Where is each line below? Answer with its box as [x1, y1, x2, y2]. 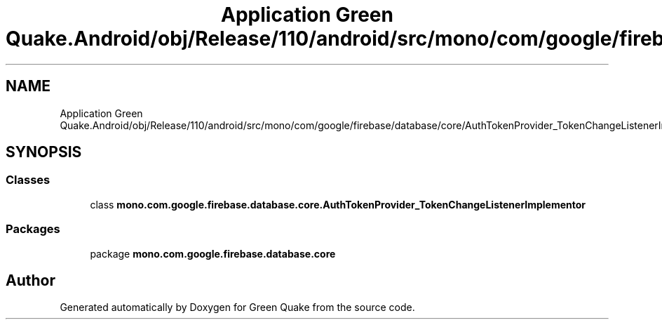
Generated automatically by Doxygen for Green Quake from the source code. [60, 301, 415, 314]
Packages [6, 222, 60, 237]
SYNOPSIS [6, 143, 82, 161]
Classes [6, 173, 50, 187]
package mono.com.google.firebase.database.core [90, 247, 336, 260]
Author [6, 271, 55, 289]
